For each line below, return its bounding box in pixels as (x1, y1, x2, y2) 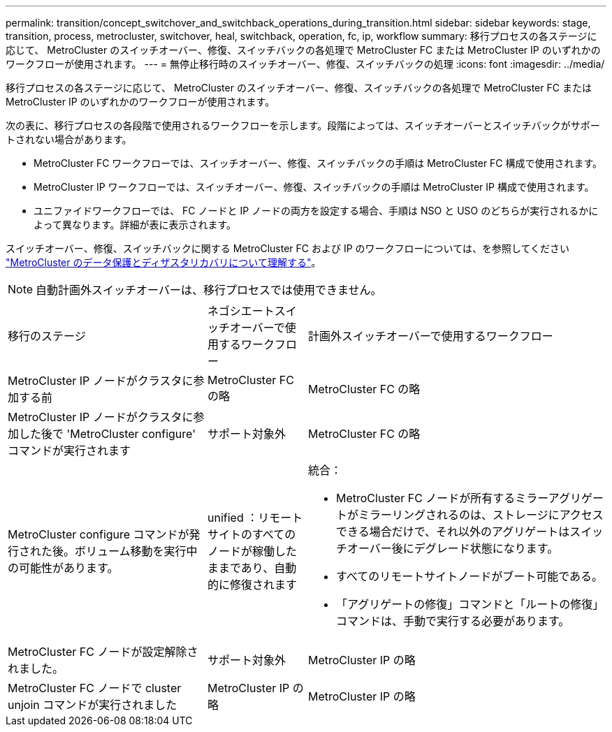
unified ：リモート (207, 511, 303, 525)
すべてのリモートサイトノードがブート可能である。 (335, 569, 604, 583)
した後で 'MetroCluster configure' (19, 427, 196, 441)
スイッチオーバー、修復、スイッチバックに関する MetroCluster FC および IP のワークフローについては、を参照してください (6, 242, 570, 254)
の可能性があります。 (8, 561, 119, 575)
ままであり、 (207, 561, 275, 575)
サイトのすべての (207, 527, 296, 541)
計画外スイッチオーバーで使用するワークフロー (307, 329, 553, 343)
